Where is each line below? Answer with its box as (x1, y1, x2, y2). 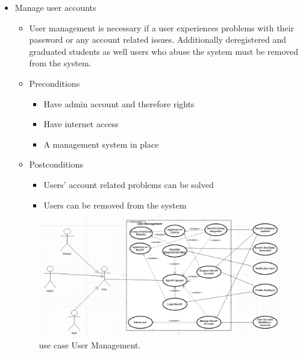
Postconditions (29, 158, 84, 171)
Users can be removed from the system (43, 198, 187, 211)
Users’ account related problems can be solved (43, 178, 214, 190)
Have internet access (43, 118, 119, 130)
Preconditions (29, 77, 80, 89)
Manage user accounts (14, 1, 96, 13)
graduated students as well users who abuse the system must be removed (29, 45, 298, 57)
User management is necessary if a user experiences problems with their (29, 21, 294, 34)
